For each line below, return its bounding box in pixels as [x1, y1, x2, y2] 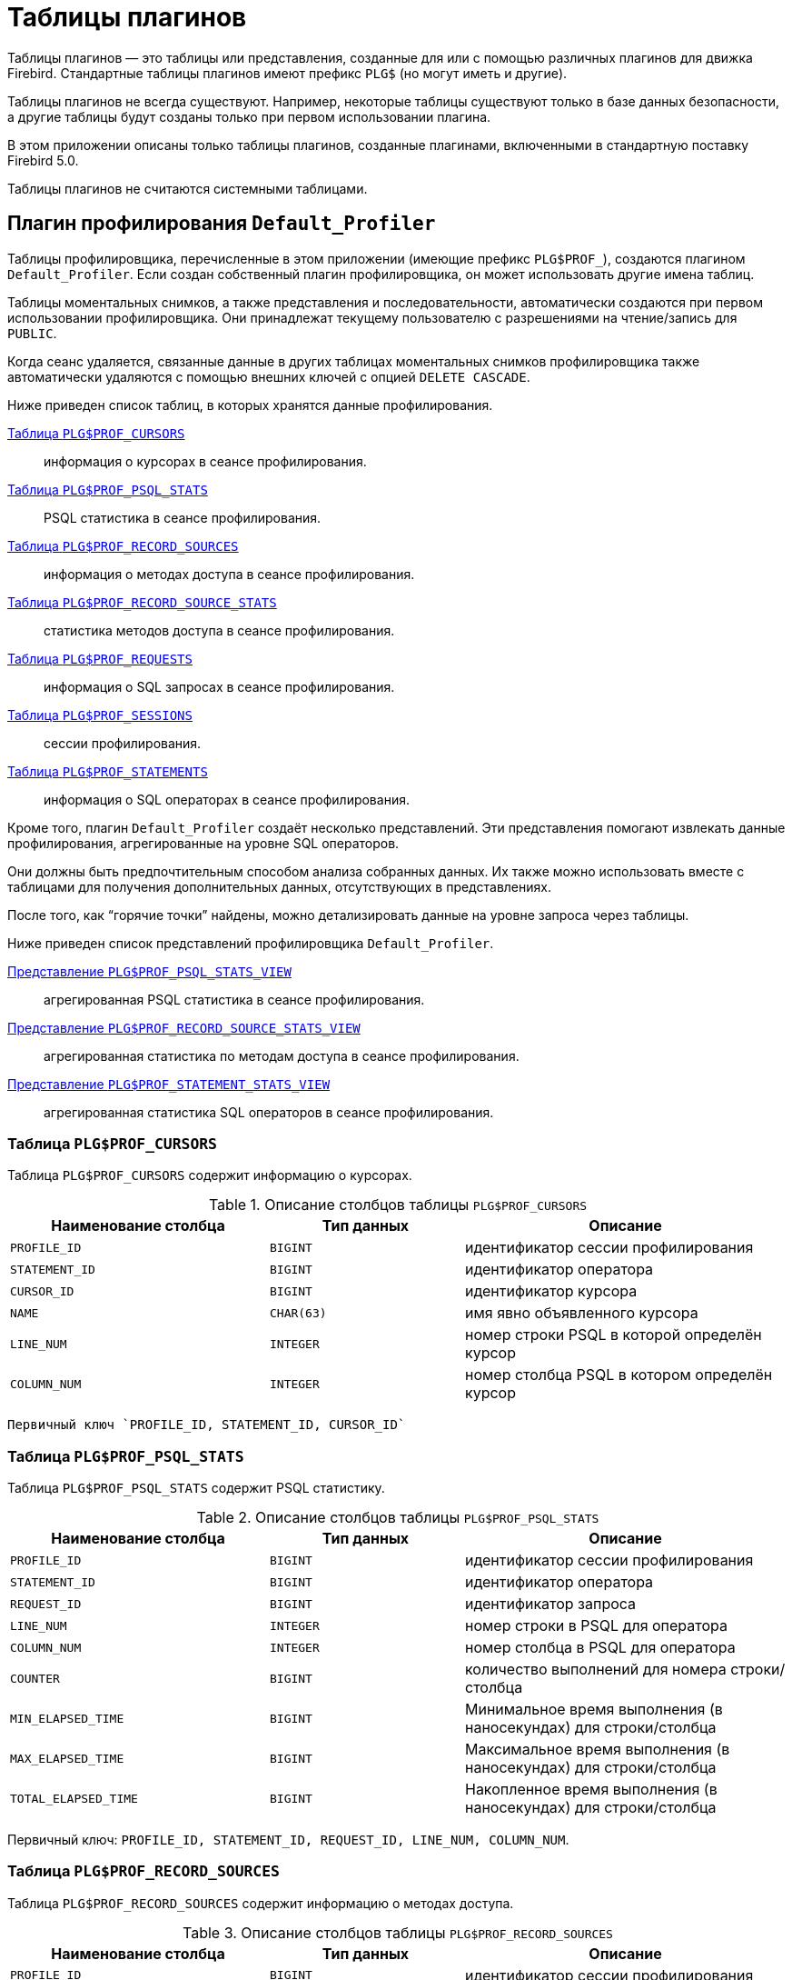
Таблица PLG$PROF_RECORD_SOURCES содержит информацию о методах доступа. [7, 1895, 514, 1911]
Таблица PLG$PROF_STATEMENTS [7, 763, 208, 779]
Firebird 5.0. [7, 152, 79, 168]
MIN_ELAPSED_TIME [10, 1711, 124, 1725]
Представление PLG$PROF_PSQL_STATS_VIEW [7, 963, 292, 979]
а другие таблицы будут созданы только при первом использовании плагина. [7, 108, 491, 125]
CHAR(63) [269, 1305, 327, 1320]
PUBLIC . [7, 325, 57, 341]
